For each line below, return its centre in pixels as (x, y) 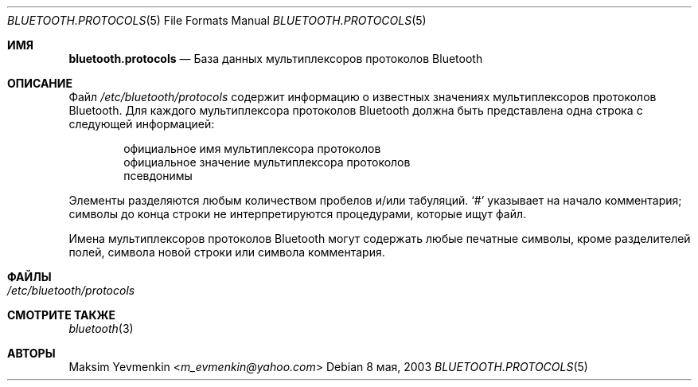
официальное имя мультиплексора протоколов (252, 149)
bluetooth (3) (101, 328)
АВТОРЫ (31, 353)
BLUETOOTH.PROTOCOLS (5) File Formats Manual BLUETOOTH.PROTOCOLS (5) (217, 20)
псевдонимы (158, 176)
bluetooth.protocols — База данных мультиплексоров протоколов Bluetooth (276, 59)
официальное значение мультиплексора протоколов (267, 162)
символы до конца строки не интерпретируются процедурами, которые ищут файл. (298, 214)
